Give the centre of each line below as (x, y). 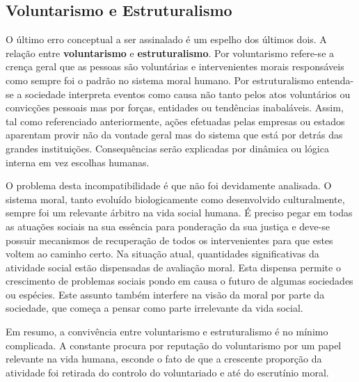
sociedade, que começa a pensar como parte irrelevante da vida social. (154, 308)
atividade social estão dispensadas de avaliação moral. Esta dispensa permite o (173, 267)
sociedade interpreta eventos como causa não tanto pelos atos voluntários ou (188, 94)
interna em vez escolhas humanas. (78, 162)
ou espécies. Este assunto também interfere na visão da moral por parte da (165, 294)
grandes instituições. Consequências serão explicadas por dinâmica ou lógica (167, 148)
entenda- (335, 80)
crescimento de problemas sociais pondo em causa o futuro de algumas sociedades (179, 281)
